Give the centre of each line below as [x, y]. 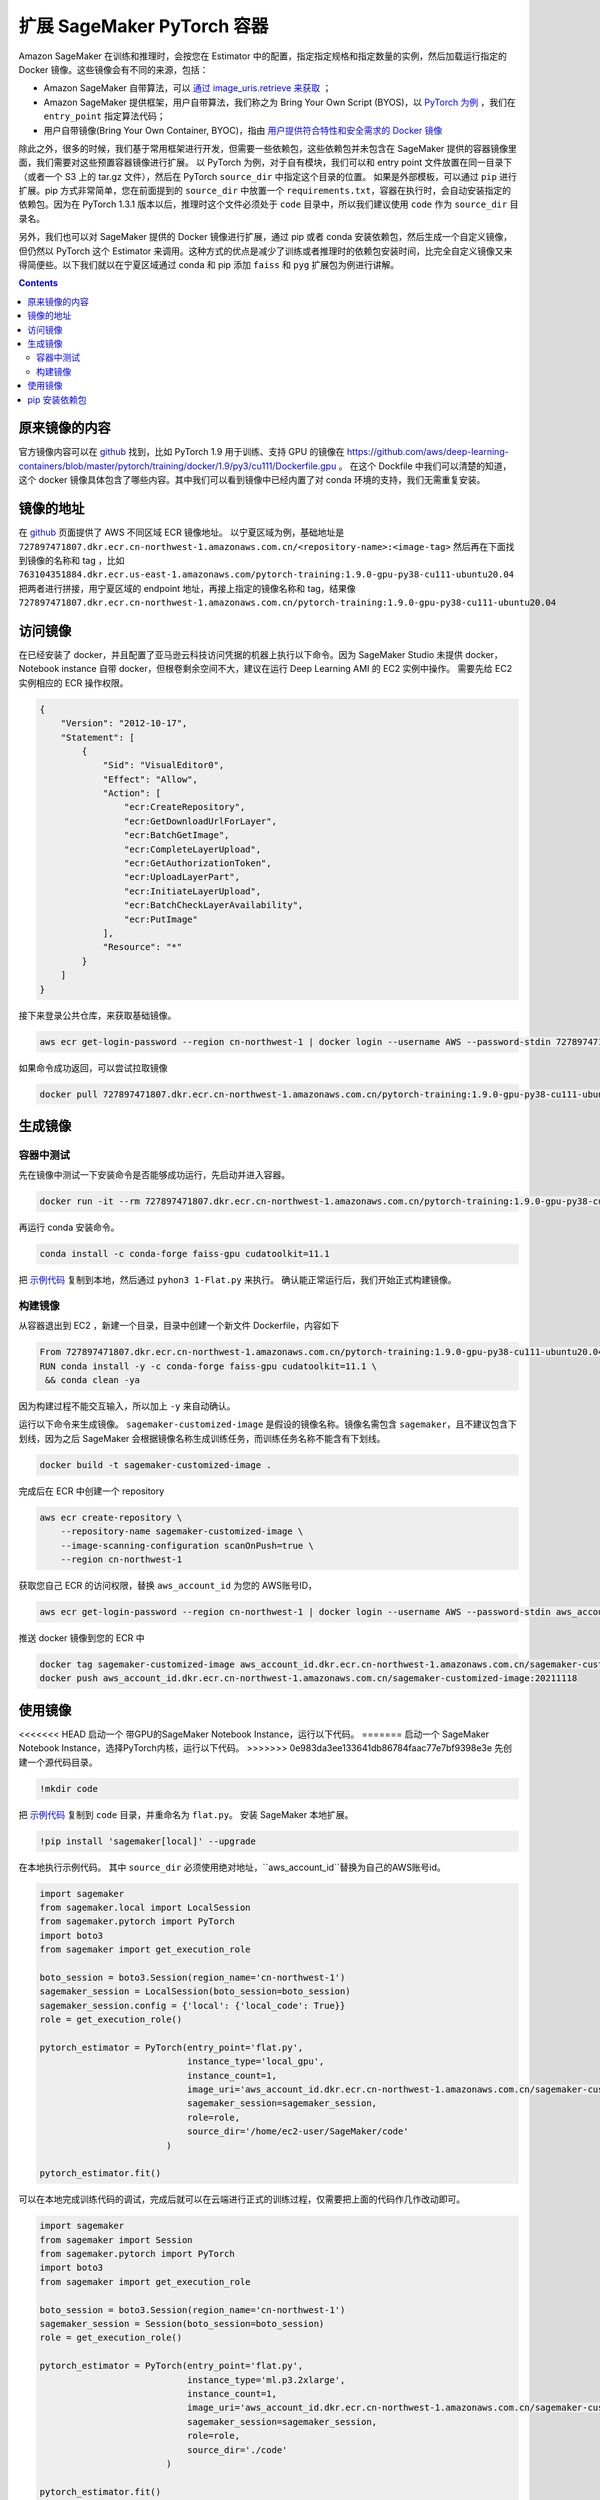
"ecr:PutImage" [161, 919]
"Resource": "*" [142, 947]
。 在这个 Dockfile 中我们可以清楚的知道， [425, 466]
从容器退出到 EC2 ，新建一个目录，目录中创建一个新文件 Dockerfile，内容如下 [179, 1326]
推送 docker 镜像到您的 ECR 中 [81, 1637]
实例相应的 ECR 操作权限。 [73, 682]
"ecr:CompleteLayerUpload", [192, 849]
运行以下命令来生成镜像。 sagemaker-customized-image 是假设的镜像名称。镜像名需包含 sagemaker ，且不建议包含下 [267, 1424]
